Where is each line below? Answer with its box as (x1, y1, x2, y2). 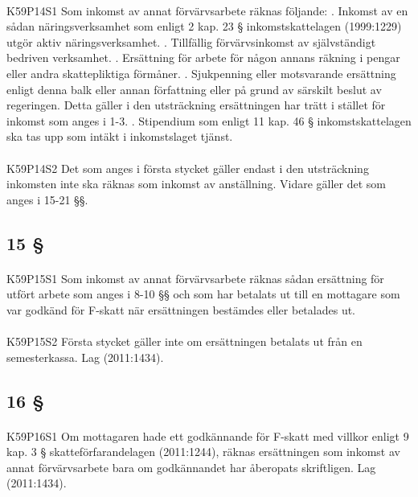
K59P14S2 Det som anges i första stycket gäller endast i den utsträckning (6, 159, 369, 176)
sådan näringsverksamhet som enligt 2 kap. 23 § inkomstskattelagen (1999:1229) (6, 18, 402, 35)
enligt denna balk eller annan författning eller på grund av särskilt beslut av (6, 80, 382, 97)
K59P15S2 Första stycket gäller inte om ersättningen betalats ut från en (6, 333, 363, 350)
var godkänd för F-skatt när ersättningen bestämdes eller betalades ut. (6, 301, 356, 318)
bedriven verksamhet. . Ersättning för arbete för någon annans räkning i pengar (6, 49, 400, 66)
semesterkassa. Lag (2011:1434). (6, 348, 164, 365)
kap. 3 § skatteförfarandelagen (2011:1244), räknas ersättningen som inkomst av (6, 443, 400, 460)
